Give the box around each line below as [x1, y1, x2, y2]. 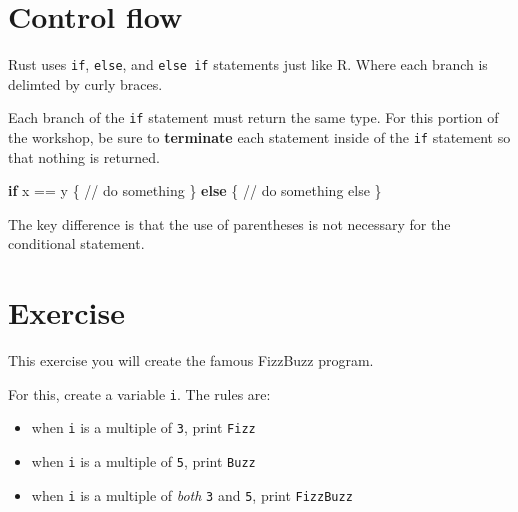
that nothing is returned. [8, 146, 160, 167]
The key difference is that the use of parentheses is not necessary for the [8, 213, 451, 234]
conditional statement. [8, 233, 145, 254]
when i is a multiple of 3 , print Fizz [31, 417, 256, 438]
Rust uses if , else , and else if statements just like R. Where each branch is [8, 54, 488, 75]
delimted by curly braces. [8, 73, 163, 94]
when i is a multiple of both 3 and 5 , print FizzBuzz [31, 484, 353, 505]
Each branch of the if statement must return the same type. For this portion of [8, 107, 499, 128]
